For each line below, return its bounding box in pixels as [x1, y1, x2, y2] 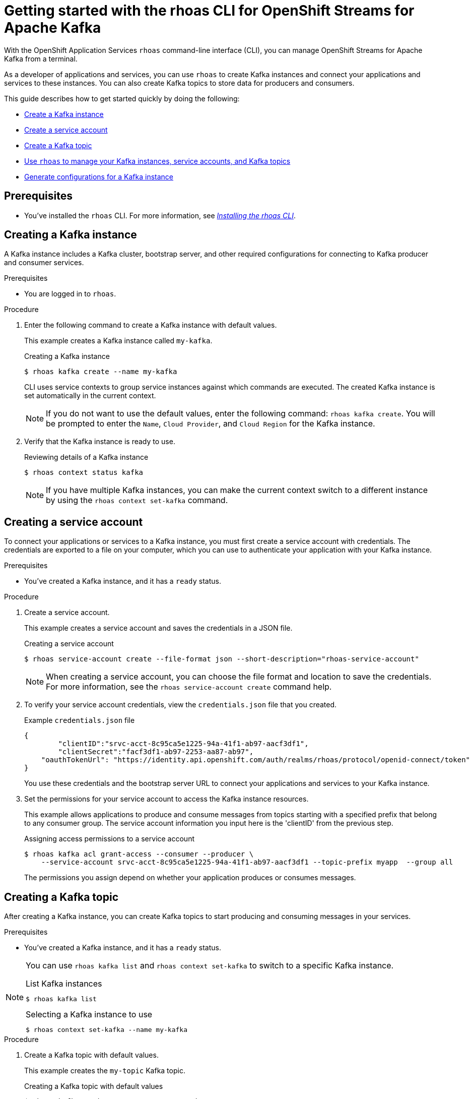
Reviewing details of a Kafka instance [24, 453, 149, 462]
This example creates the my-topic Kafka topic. [24, 1066, 185, 1075]
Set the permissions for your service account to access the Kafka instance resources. [24, 795, 309, 804]
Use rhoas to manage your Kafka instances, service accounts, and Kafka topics [24, 156, 291, 165]
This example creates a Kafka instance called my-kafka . [24, 336, 213, 345]
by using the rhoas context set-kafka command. [46, 495, 228, 506]
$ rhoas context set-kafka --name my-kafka [26, 1026, 187, 1034]
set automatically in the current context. [24, 391, 156, 400]
